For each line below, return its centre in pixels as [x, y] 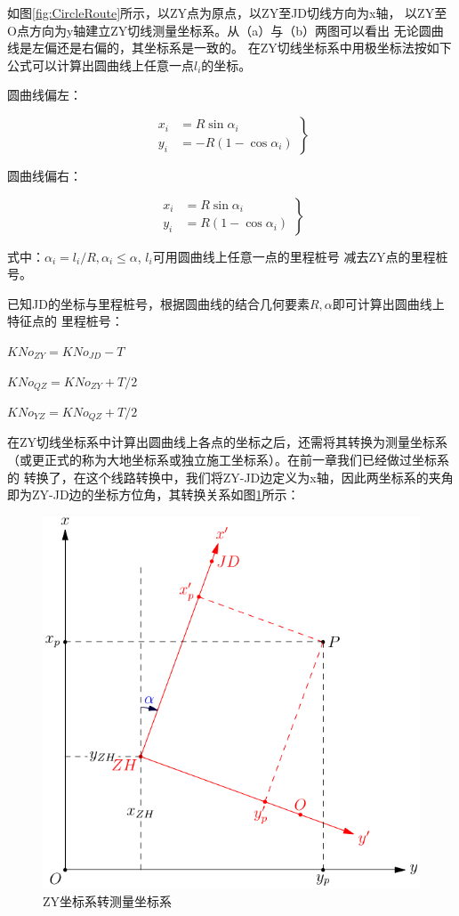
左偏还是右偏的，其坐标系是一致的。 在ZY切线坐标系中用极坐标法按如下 [242, 48]
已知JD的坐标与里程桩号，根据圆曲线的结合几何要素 [158, 303]
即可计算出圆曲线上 [388, 303]
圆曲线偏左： [44, 95]
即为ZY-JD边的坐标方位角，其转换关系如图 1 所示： [153, 494]
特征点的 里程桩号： [65, 321]
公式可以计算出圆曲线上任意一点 [101, 65]
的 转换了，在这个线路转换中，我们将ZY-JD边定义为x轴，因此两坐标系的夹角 [230, 477]
